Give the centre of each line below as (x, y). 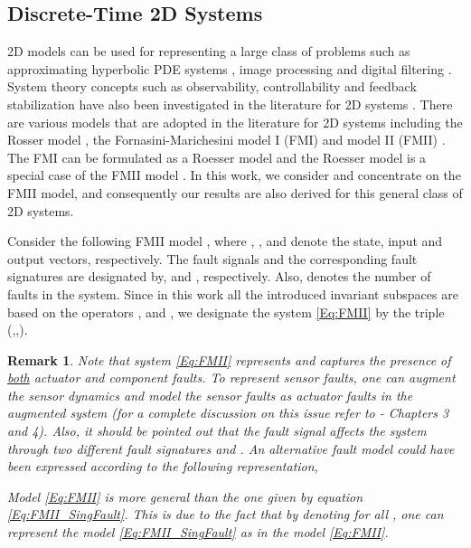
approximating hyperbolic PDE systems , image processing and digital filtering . (230, 68)
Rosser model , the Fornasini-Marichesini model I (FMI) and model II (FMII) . (226, 140)
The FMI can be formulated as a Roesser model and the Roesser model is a (217, 157)
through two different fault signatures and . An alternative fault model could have (231, 448)
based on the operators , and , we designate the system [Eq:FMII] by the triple (226, 312)
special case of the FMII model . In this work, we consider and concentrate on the (234, 175)
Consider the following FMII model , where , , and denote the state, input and (225, 241)
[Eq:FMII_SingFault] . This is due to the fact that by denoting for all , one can (226, 514)
